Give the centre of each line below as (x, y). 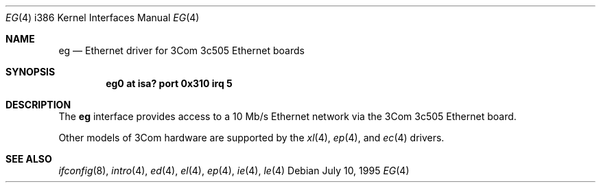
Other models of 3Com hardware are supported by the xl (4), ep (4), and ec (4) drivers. (251, 138)
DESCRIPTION (38, 105)
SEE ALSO (29, 159)
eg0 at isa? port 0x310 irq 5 (169, 83)
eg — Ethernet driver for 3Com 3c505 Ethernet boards (181, 50)
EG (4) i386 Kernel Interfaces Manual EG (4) (103, 17)
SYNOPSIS (31, 72)
